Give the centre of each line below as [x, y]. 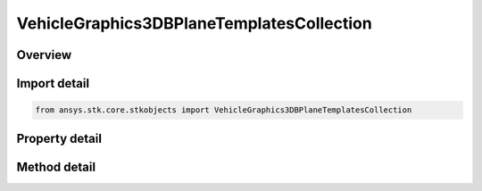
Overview [44, 55]
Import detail [53, 83]
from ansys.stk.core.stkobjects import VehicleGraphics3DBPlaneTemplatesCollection [224, 110]
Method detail [56, 166]
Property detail [59, 138]
